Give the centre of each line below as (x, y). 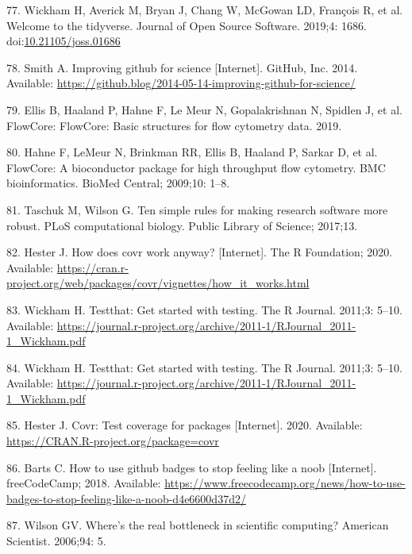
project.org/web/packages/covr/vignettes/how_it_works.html (158, 283)
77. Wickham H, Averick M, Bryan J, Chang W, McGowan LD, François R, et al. (205, 10)
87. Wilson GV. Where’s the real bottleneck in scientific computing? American (198, 525)
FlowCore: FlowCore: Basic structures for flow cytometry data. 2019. (174, 125)
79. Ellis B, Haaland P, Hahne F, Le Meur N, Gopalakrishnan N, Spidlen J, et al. (204, 109)
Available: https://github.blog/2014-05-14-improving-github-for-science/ (181, 83)
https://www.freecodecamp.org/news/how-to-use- (285, 483)
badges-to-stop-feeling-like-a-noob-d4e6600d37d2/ (126, 498)
